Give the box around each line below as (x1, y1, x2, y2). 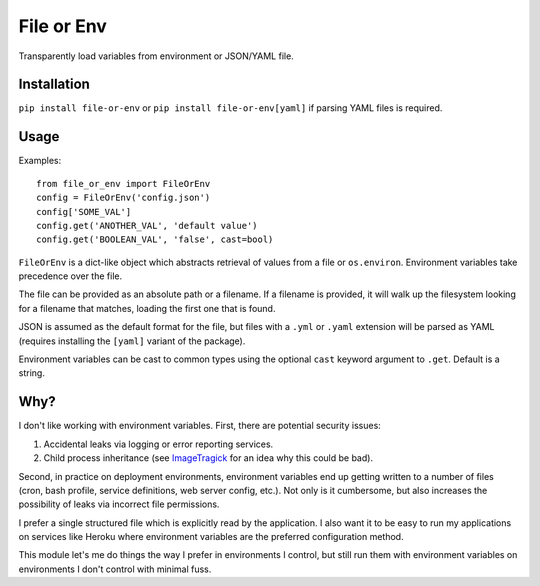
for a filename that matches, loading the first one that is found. (18, 302, 276, 314)
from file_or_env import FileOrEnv (36, 178, 211, 189)
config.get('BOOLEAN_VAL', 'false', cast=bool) (36, 234, 274, 245)
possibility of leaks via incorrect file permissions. (18, 498, 220, 510)
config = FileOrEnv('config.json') (36, 192, 211, 204)
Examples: (18, 155, 62, 167)
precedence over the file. (18, 270, 123, 282)
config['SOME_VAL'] (36, 206, 132, 217)
